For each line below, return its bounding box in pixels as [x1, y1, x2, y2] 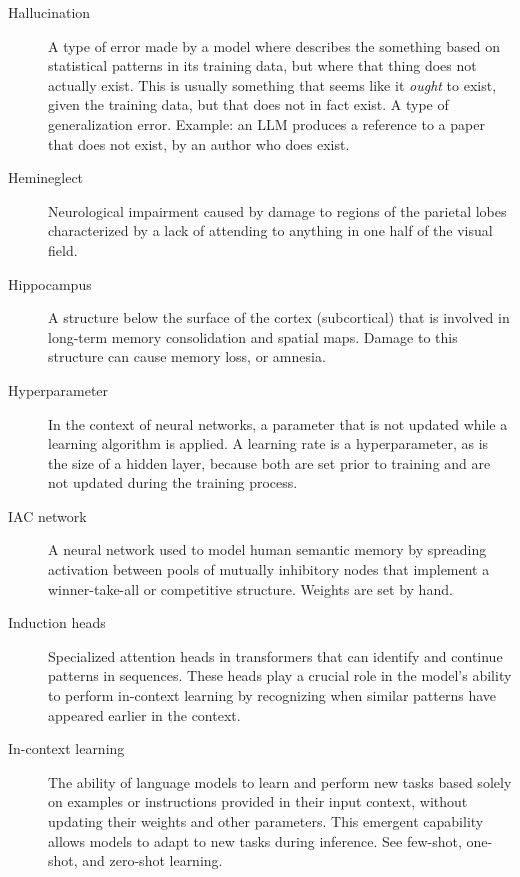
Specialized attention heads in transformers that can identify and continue [48, 645, 503, 666]
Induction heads [8, 612, 106, 633]
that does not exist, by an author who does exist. [48, 133, 350, 154]
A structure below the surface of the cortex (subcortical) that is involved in [48, 307, 510, 328]
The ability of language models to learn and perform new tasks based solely [48, 771, 512, 792]
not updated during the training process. [48, 472, 298, 493]
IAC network [8, 505, 87, 526]
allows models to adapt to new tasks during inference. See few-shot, [48, 830, 462, 851]
